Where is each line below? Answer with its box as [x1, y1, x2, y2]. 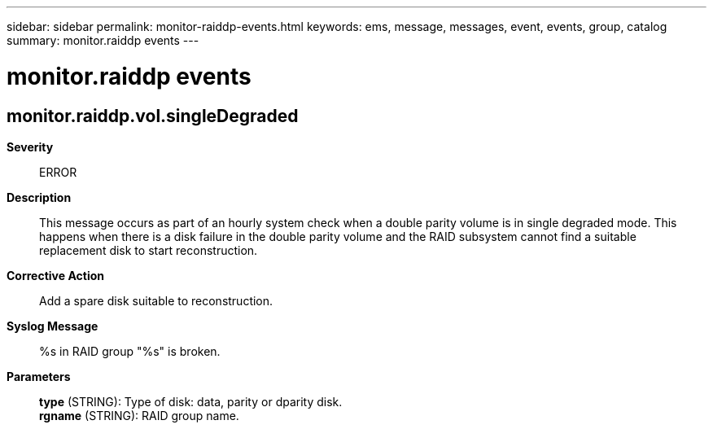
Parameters [7, 369, 71, 383]
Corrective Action [7, 268, 104, 282]
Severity [7, 139, 54, 154]
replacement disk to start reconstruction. [39, 243, 258, 257]
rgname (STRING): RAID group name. [39, 408, 239, 422]
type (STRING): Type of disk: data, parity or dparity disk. [39, 394, 343, 409]
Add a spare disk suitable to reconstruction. [39, 293, 273, 308]
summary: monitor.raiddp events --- [7, 33, 199, 47]
